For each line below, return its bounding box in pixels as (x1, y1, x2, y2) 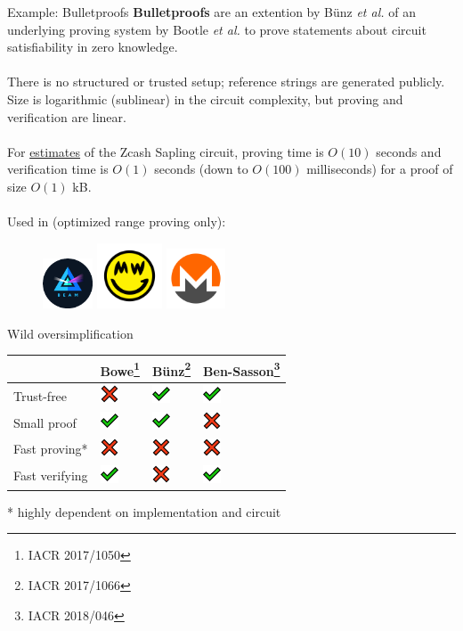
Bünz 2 (151, 358, 191, 380)
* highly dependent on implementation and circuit (7, 502, 281, 520)
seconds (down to (154, 160, 248, 178)
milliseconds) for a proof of (306, 160, 453, 178)
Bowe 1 (100, 358, 140, 380)
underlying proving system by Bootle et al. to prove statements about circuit (7, 20, 426, 38)
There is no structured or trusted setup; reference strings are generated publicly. (7, 72, 445, 91)
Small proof (13, 413, 77, 431)
